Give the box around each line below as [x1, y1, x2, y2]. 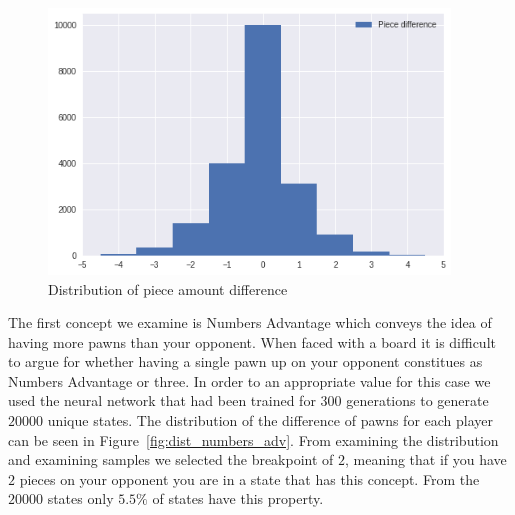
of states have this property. [152, 488, 324, 509]
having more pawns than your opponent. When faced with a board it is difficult [8, 331, 496, 352]
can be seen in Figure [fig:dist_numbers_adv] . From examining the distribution [8, 429, 499, 450]
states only [47, 488, 114, 509]
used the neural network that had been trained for [8, 390, 316, 411]
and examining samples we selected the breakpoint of [8, 449, 334, 470]
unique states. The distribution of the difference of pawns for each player [47, 410, 494, 431]
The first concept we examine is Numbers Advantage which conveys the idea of [8, 312, 492, 333]
